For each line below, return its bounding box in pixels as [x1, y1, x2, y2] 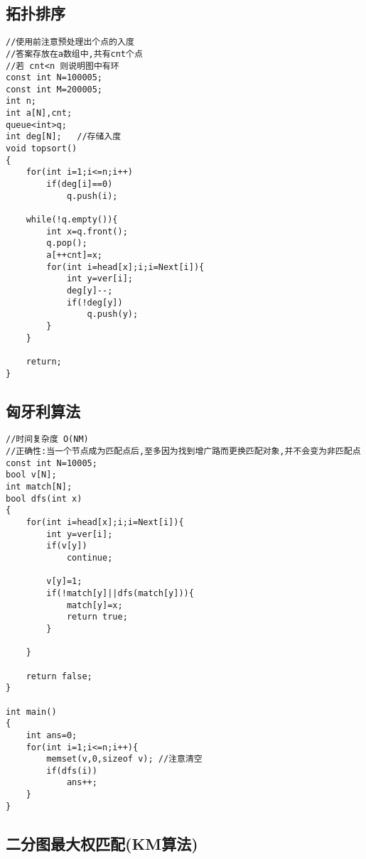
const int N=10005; [6, 458, 97, 468]
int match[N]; [6, 482, 72, 492]
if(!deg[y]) [66, 297, 123, 308]
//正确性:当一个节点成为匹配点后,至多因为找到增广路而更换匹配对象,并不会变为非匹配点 [6, 446, 361, 457]
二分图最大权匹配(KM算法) [6, 832, 198, 854]
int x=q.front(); [46, 226, 128, 237]
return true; [66, 612, 128, 622]
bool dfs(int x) [6, 493, 82, 504]
